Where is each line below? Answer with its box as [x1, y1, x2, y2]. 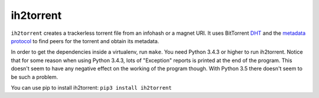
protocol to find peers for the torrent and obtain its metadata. [11, 37, 159, 44]
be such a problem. [11, 73, 58, 80]
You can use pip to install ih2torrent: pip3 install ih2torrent [11, 84, 172, 91]
